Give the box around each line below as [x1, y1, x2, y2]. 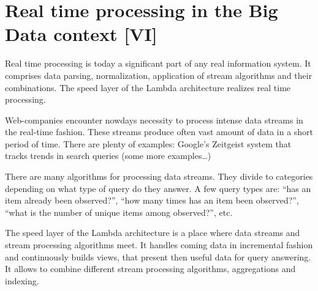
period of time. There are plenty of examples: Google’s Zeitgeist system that [5, 137, 292, 150]
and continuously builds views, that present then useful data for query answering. [5, 250, 311, 263]
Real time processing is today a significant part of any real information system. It [5, 57, 311, 70]
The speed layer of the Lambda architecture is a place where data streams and [5, 226, 300, 239]
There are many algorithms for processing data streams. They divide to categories [5, 170, 313, 183]
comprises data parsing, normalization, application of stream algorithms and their [5, 68, 312, 81]
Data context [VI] [5, 21, 157, 46]
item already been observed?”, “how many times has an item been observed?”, [5, 194, 299, 207]
